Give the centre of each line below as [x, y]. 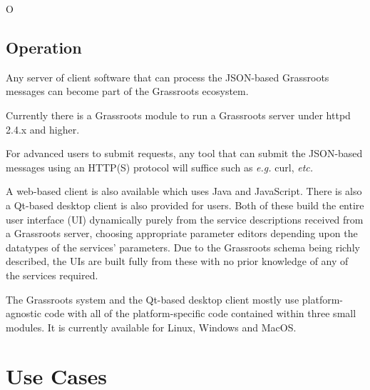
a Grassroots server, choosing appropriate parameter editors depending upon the [182, 233]
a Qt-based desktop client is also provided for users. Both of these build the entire [185, 205]
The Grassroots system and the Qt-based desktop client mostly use [153, 299]
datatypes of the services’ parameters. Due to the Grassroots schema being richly [183, 247]
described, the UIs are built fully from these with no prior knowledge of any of [177, 261]
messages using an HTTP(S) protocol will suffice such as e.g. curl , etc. [160, 167]
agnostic [24, 313]
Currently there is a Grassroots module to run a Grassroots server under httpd [178, 115]
